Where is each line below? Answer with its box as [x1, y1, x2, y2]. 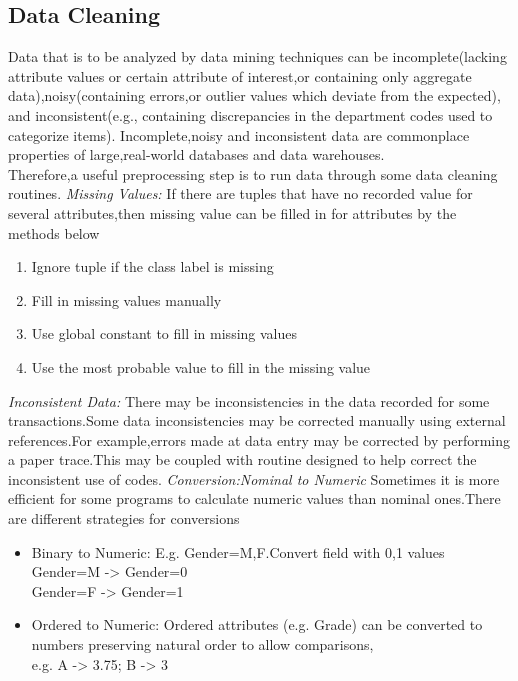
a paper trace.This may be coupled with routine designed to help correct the [8, 449, 477, 470]
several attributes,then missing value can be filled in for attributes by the [8, 202, 457, 223]
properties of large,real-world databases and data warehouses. [8, 144, 385, 165]
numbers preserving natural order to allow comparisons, [31, 634, 374, 655]
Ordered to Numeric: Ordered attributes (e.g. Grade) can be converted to [31, 614, 483, 635]
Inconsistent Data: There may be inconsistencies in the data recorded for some [8, 390, 490, 411]
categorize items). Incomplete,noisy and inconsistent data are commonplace [8, 124, 470, 145]
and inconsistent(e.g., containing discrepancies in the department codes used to [8, 104, 493, 125]
